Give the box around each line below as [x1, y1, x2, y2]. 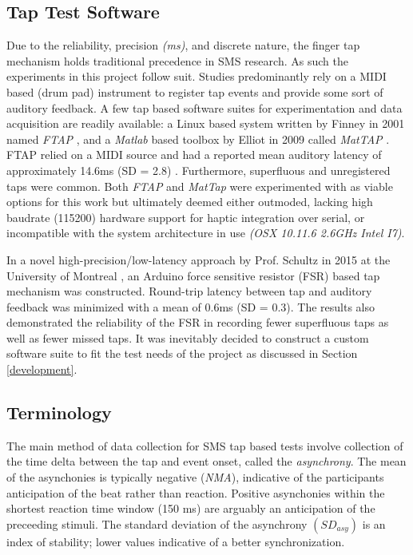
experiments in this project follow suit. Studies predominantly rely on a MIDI [6, 68, 387, 85]
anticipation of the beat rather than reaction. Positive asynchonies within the [6, 484, 385, 501]
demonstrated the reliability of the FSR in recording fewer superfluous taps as [6, 314, 389, 331]
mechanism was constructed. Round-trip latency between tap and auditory [6, 283, 372, 299]
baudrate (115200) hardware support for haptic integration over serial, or [6, 208, 365, 225]
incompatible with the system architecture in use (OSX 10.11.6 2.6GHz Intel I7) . [6, 224, 405, 241]
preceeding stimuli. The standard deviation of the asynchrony [6, 515, 308, 532]
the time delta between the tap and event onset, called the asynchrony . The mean [6, 453, 407, 470]
